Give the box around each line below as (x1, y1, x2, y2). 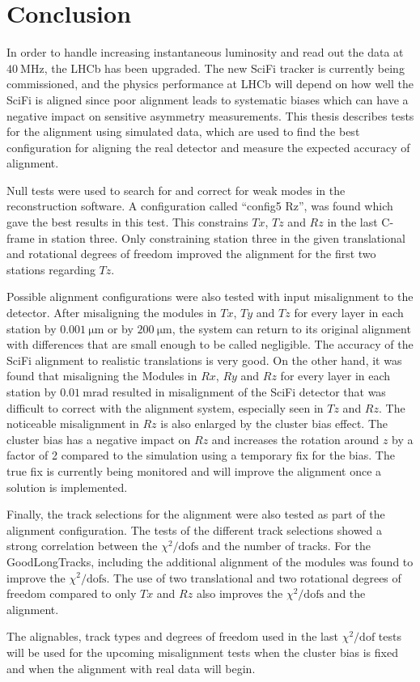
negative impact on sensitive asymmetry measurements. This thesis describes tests (6, 107, 414, 124)
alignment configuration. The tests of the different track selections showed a (6, 521, 383, 538)
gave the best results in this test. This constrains (6, 214, 248, 231)
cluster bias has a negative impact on (6, 430, 191, 447)
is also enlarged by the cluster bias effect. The (160, 415, 388, 432)
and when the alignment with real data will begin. (6, 659, 256, 676)
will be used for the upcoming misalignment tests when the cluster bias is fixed (6, 643, 398, 660)
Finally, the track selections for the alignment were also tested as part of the (6, 506, 385, 523)
